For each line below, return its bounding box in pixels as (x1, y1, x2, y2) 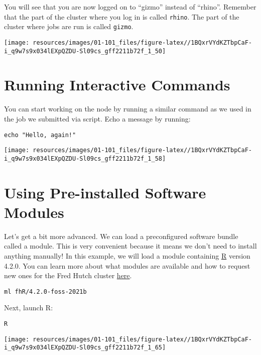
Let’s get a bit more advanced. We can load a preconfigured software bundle (4, 230, 238, 241)
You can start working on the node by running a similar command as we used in (4, 103, 251, 114)
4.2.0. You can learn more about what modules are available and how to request (4, 260, 250, 271)
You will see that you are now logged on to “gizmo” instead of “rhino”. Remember (4, 2, 256, 12)
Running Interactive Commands (4, 74, 230, 95)
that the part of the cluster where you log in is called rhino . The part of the (4, 11, 239, 22)
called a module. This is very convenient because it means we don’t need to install (4, 241, 257, 251)
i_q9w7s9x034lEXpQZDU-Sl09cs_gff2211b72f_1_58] (4, 155, 166, 162)
